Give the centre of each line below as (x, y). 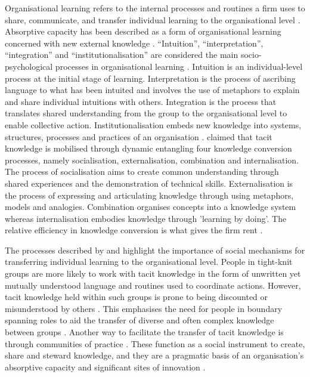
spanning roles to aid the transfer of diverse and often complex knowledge (139, 320)
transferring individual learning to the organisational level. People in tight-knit (149, 262)
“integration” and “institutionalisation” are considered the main (122, 55)
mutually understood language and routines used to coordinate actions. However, (153, 285)
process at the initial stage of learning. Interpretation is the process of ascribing (150, 78)
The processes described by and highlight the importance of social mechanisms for (155, 250)
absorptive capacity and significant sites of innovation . (105, 367)
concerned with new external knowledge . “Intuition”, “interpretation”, (134, 43)
